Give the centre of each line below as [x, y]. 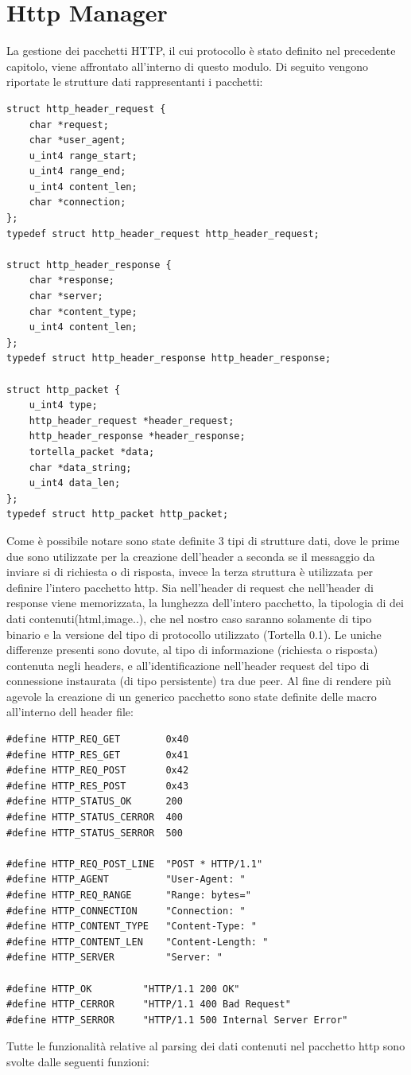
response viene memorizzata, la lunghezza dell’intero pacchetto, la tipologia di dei [205, 603]
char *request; [69, 125]
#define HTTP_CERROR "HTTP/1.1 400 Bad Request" [149, 1005]
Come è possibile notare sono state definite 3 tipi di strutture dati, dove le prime [203, 540]
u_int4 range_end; [78, 171]
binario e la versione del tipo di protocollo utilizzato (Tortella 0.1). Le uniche [194, 634]
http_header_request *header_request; [132, 421]
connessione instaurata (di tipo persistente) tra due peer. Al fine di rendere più [199, 681]
